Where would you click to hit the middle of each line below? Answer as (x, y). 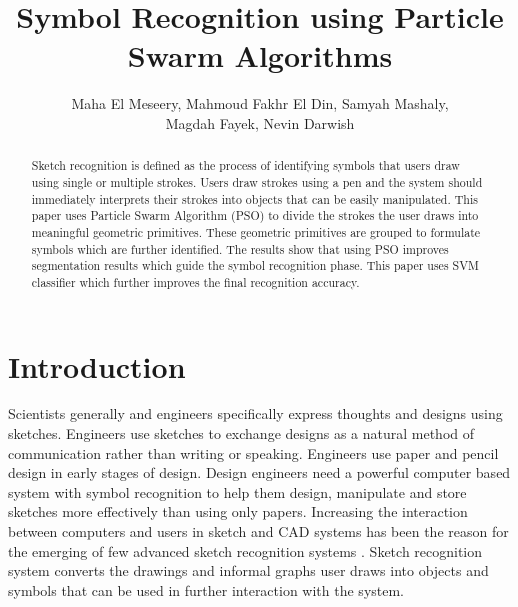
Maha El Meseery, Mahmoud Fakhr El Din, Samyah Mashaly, (260, 103)
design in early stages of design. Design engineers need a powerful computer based (259, 472)
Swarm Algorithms (260, 55)
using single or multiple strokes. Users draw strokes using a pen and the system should (257, 181)
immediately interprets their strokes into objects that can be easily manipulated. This (254, 198)
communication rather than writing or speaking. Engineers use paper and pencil (253, 452)
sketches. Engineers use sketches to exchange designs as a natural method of (241, 433)
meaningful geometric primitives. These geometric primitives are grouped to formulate (256, 231)
